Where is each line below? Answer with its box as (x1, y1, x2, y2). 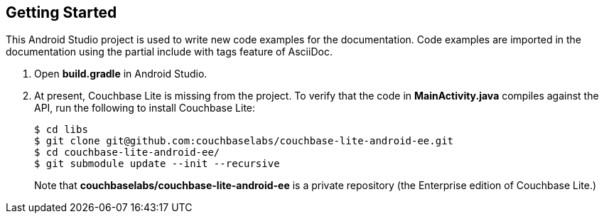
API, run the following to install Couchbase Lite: (34, 102, 256, 114)
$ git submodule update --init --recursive (34, 158, 280, 170)
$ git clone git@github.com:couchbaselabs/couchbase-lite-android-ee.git (34, 135, 454, 147)
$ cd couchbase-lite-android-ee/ (34, 146, 220, 159)
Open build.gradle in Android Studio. (34, 68, 207, 80)
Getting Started (6, 4, 117, 21)
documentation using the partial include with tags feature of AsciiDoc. (6, 46, 333, 58)
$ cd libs (34, 124, 88, 136)
